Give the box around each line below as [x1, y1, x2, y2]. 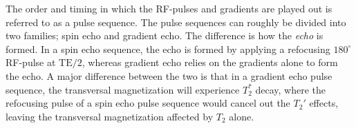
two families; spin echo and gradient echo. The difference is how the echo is [6, 28, 324, 43]
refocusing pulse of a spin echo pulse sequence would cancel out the [6, 96, 290, 110]
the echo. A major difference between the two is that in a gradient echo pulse [6, 68, 332, 83]
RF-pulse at [6, 55, 56, 70]
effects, [309, 96, 339, 110]
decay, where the [255, 82, 326, 96]
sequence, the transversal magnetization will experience [6, 82, 240, 96]
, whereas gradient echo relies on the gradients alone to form [82, 55, 338, 70]
